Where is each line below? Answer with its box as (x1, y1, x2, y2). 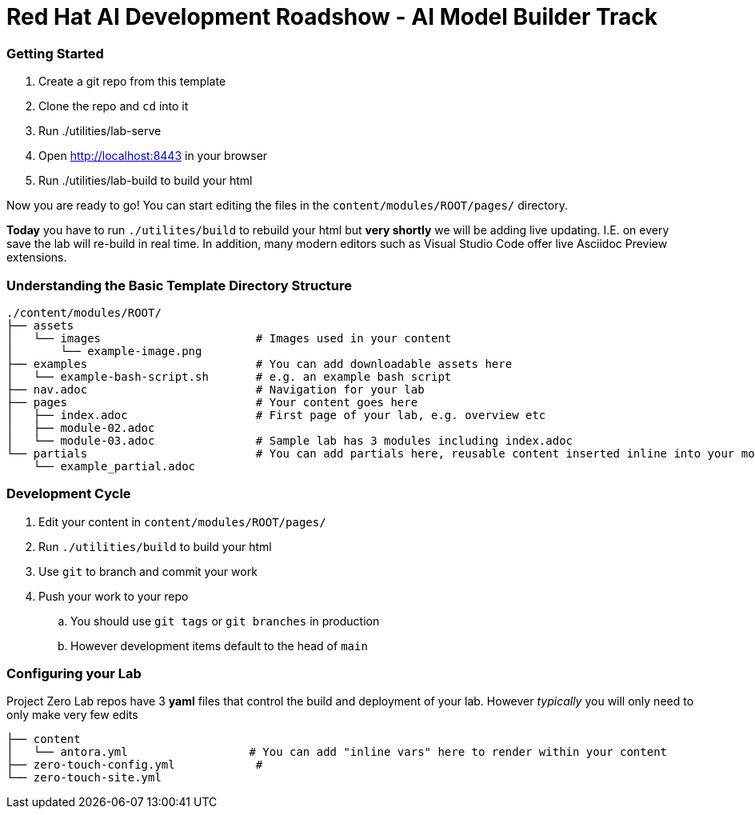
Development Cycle (6, 485, 131, 502)
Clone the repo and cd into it (38, 99, 189, 114)
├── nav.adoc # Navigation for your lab (6, 382, 425, 396)
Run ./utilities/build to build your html (38, 539, 272, 553)
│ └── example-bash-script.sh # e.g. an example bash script (6, 370, 452, 383)
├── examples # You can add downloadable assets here (6, 357, 513, 370)
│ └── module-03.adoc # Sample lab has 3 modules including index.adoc (6, 433, 573, 447)
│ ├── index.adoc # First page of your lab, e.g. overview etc (6, 408, 546, 421)
